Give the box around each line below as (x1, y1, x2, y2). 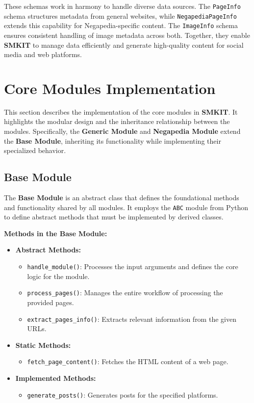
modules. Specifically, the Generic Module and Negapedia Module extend (4, 126, 241, 136)
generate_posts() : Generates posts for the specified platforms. (27, 389, 218, 400)
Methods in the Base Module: (4, 228, 107, 238)
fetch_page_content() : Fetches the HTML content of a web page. (27, 356, 229, 367)
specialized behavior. (4, 145, 66, 155)
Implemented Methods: (15, 373, 96, 383)
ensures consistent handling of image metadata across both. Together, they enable (4, 30, 250, 40)
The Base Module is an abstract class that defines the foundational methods (4, 192, 239, 203)
